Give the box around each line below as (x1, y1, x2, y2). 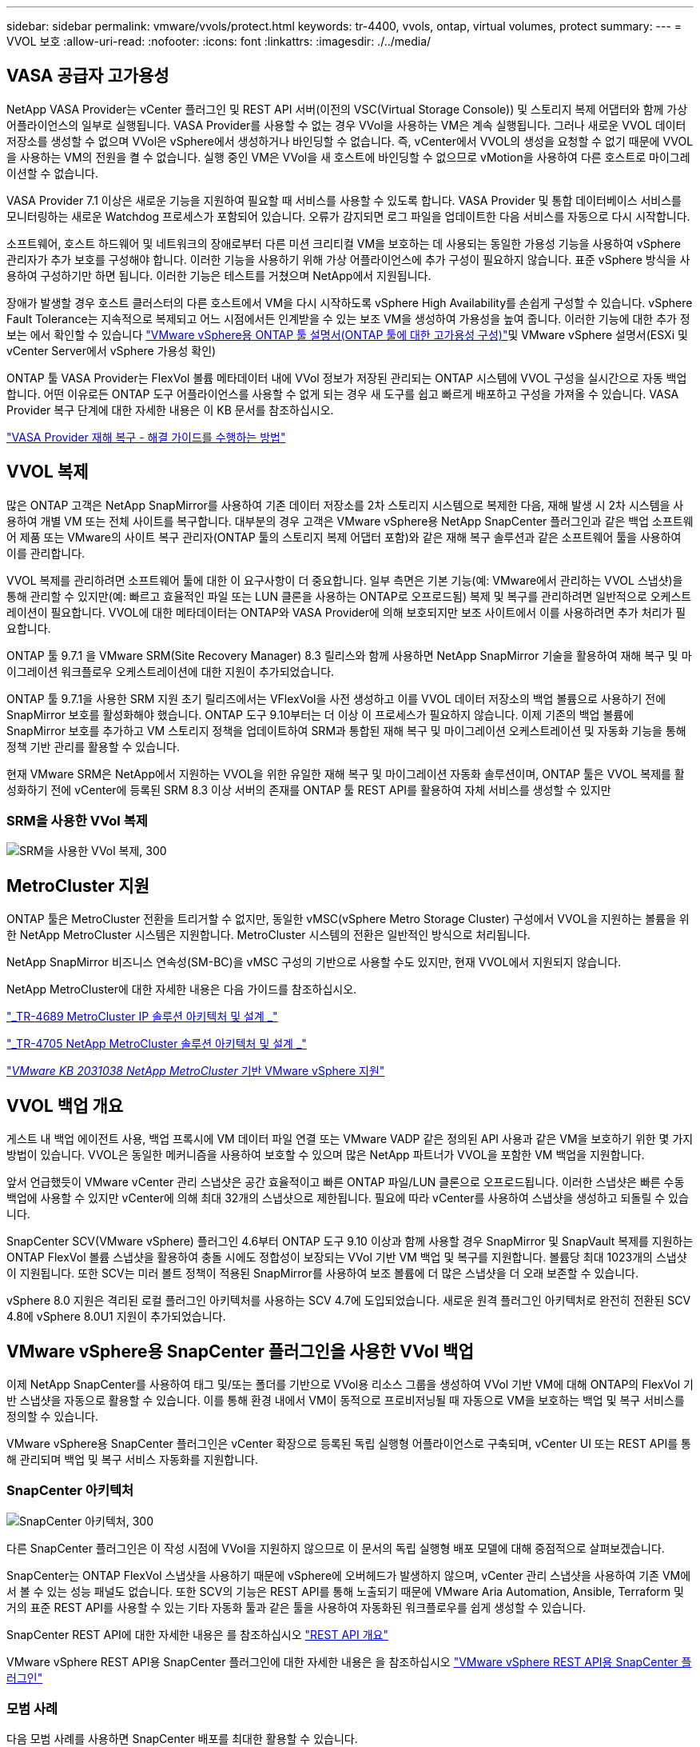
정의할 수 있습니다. (6, 1409, 98, 1423)
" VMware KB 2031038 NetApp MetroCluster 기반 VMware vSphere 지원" (6, 1064, 385, 1078)
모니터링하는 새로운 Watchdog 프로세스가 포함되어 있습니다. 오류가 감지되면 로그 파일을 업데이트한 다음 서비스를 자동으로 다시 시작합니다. (6, 209, 690, 223)
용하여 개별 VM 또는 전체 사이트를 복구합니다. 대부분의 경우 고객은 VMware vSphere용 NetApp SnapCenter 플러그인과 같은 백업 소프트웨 (6, 514, 694, 528)
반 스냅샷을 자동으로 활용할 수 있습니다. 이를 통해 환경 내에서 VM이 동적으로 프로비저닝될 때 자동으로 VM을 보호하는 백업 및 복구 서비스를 (6, 1393, 685, 1407)
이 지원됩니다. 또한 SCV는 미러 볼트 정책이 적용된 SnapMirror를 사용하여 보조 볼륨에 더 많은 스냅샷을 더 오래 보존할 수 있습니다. (6, 1266, 639, 1281)
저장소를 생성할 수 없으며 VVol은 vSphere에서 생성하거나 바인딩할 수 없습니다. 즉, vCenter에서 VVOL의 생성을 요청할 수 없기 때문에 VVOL (6, 134, 694, 148)
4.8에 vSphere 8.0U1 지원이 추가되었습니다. (6, 1309, 226, 1324)
